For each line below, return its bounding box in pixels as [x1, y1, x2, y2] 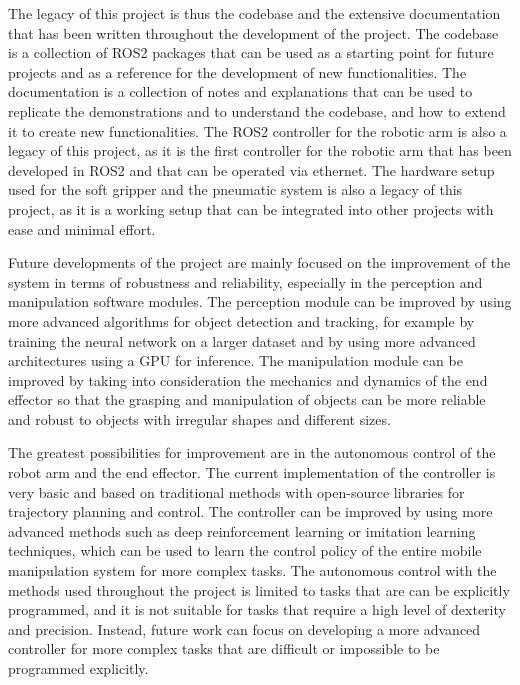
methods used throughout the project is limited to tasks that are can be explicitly [8, 579, 510, 600]
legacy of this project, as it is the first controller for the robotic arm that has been [8, 140, 512, 161]
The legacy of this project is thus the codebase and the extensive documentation [8, 3, 501, 23]
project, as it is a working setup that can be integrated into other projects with [8, 198, 494, 219]
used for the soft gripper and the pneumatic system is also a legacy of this [8, 179, 463, 200]
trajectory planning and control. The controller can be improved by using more [8, 501, 493, 522]
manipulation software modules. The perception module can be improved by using [8, 291, 512, 312]
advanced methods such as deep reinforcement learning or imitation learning [8, 520, 476, 541]
